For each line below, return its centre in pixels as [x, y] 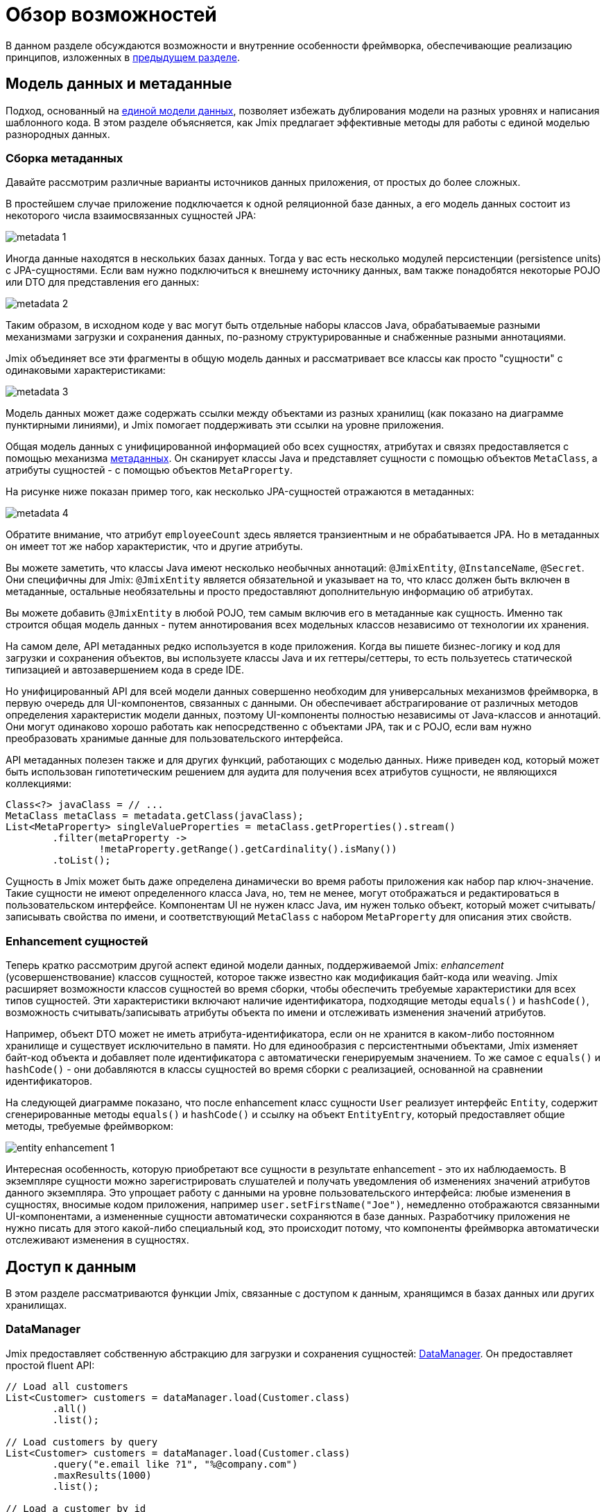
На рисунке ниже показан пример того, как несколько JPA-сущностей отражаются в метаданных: [240, 492]
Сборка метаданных [64, 158]
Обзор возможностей [111, 15]
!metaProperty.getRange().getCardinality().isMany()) [248, 849]
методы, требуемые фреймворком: [89, 1126]
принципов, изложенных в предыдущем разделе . [123, 57]
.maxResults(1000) [102, 1475]
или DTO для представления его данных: [103, 282]
